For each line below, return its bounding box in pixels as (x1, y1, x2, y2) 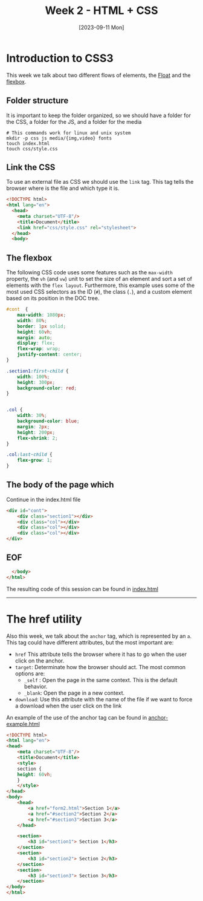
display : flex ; (17, 340, 56, 346)
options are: (14, 670, 45, 677)
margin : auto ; (17, 334, 53, 340)
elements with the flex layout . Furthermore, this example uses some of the (6, 282, 195, 289)
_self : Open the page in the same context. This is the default (24, 676, 178, 683)
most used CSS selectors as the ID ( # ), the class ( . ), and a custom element (6, 288, 192, 295)
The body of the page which (6, 480, 114, 490)
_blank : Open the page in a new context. (24, 689, 125, 697)
